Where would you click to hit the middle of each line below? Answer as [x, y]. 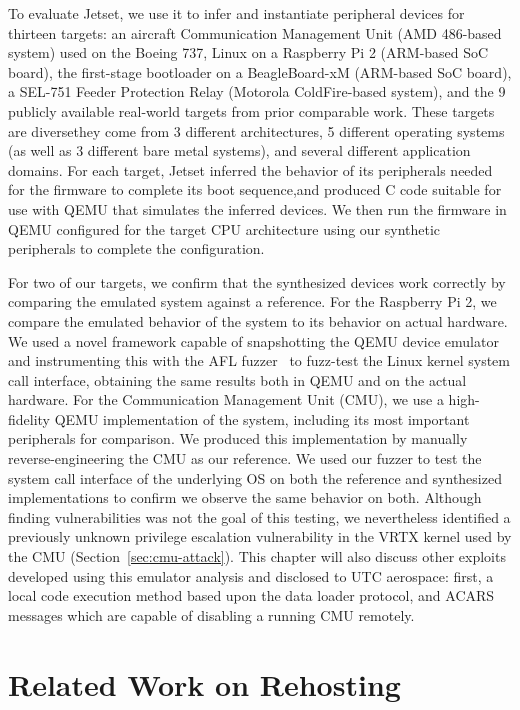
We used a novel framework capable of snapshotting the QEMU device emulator [253, 340]
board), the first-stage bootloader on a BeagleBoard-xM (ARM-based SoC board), [260, 71]
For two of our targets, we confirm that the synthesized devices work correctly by [257, 281]
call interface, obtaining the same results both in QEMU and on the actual [237, 379]
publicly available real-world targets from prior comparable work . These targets [251, 110]
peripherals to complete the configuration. [136, 248]
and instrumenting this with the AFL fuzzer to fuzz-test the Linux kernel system [259, 360]
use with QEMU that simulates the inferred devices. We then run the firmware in [257, 208]
